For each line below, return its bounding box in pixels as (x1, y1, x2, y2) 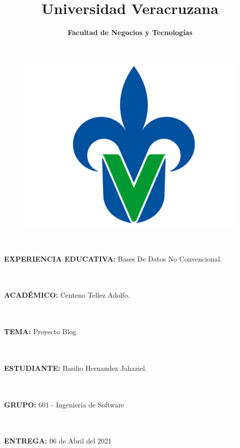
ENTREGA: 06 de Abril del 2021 (4, 435, 112, 446)
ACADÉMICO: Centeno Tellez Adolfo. (4, 290, 130, 300)
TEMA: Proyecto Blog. (4, 326, 78, 337)
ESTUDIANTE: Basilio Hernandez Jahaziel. (4, 362, 147, 373)
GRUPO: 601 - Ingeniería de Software (4, 399, 124, 409)
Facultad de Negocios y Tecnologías (67, 27, 192, 38)
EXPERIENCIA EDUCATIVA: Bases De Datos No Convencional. (4, 253, 222, 264)
